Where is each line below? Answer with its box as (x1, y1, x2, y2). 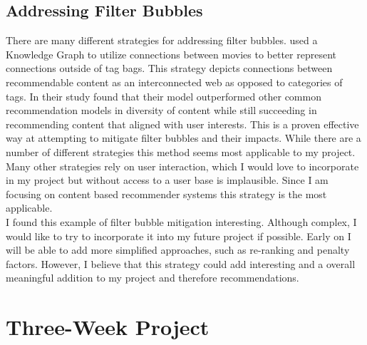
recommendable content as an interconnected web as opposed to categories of (6, 74, 343, 89)
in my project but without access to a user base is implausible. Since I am (6, 172, 329, 187)
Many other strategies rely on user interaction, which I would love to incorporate (6, 158, 359, 173)
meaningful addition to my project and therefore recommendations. (6, 270, 299, 285)
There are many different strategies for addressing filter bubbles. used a (6, 33, 318, 48)
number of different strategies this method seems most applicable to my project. (6, 144, 356, 159)
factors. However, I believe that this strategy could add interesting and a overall (6, 256, 356, 271)
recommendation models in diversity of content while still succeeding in (6, 103, 317, 118)
